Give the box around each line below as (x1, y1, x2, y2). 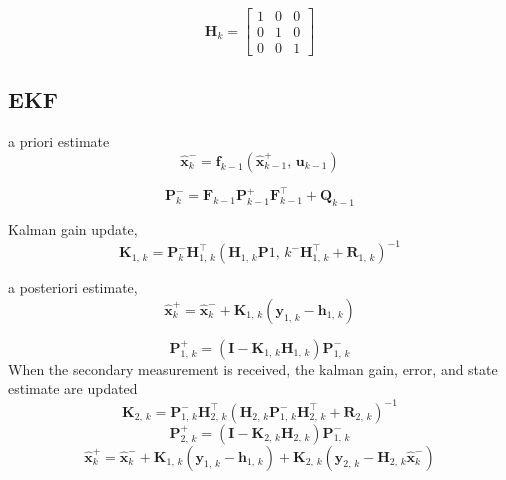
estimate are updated (8, 378, 138, 399)
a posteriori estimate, (8, 277, 138, 298)
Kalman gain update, (8, 219, 138, 240)
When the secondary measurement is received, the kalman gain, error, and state (8, 358, 498, 379)
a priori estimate (8, 131, 110, 152)
